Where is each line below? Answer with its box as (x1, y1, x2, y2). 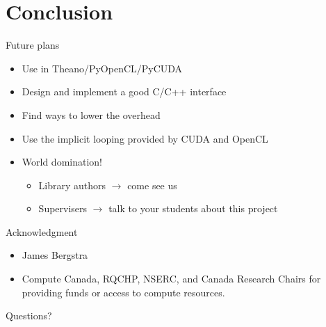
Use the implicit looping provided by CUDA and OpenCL (22, 131, 268, 145)
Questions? (6, 308, 52, 323)
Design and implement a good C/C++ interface (22, 84, 227, 99)
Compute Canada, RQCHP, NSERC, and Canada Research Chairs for (22, 271, 321, 286)
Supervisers (38, 201, 88, 216)
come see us (127, 177, 177, 192)
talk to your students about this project (108, 201, 278, 216)
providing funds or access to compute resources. (22, 285, 225, 299)
